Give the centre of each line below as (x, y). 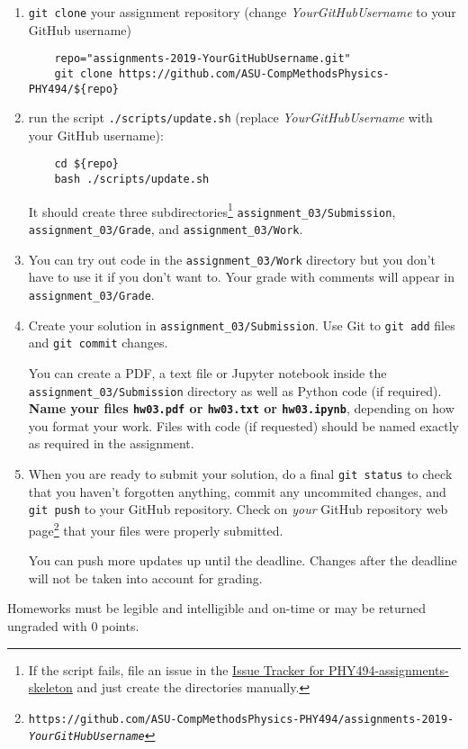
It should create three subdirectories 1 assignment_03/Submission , (212, 210)
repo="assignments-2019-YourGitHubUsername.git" (202, 59)
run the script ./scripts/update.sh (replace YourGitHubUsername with (230, 117)
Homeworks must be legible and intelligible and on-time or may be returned (217, 608)
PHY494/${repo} (74, 89)
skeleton (50, 687)
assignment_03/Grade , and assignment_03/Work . (166, 229)
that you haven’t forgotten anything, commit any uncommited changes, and (237, 491)
